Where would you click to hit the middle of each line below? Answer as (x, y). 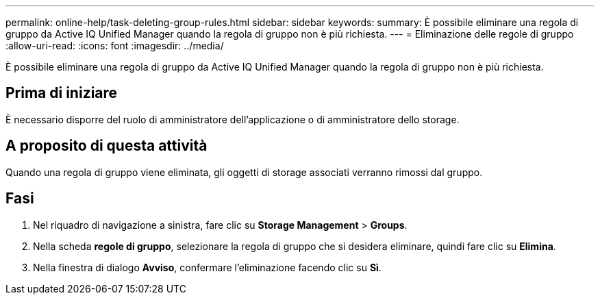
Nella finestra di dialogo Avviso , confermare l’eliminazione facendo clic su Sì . (207, 267)
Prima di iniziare (62, 93)
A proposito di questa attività (107, 146)
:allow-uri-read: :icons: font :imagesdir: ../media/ (115, 46)
